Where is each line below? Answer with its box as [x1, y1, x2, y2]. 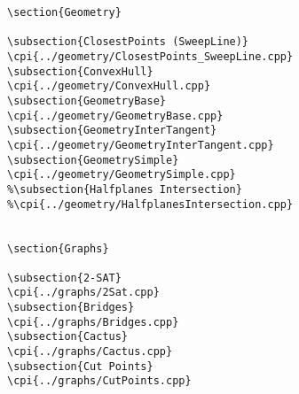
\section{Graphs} [7, 242, 109, 255]
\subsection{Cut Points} [7, 359, 153, 373]
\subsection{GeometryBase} [7, 94, 166, 107]
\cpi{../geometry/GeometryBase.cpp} [7, 109, 224, 122]
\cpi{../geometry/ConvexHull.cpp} [7, 80, 211, 93]
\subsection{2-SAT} [7, 271, 122, 284]
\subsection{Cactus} [7, 330, 129, 344]
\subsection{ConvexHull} [7, 65, 153, 78]
